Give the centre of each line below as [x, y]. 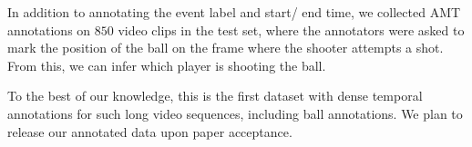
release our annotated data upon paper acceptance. [150, 131]
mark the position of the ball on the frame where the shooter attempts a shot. [226, 48]
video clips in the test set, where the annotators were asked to [291, 29]
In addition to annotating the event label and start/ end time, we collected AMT [234, 12]
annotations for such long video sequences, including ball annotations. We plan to [235, 113]
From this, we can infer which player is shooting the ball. [167, 65]
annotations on [49, 29]
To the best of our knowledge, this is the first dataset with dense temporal [215, 96]
